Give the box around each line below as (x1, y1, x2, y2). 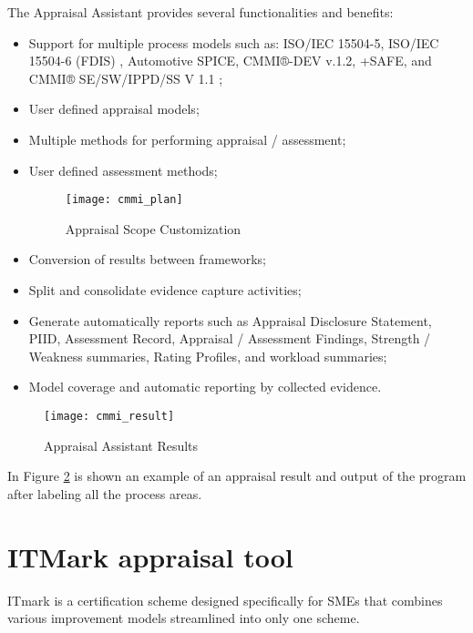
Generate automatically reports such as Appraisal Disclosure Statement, (28, 311, 432, 330)
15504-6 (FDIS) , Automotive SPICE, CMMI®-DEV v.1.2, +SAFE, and (28, 51, 432, 70)
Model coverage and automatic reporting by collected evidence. (28, 377, 382, 396)
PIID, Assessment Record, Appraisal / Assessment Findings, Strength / (28, 329, 431, 348)
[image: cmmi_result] (44, 409, 175, 423)
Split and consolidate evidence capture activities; (28, 281, 302, 299)
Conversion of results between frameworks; (28, 250, 267, 269)
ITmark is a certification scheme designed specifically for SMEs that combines (7, 590, 443, 609)
